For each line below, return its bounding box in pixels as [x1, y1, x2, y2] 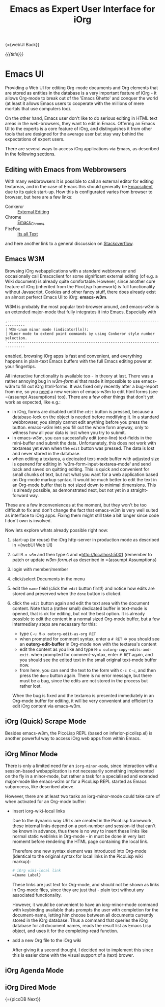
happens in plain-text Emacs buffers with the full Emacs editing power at [5, 358, 152, 364]
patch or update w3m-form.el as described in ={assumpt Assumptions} [12, 557, 157, 563]
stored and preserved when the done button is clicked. [12, 590, 122, 597]
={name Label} [12, 873, 41, 878]
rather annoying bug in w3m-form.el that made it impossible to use [5, 378, 140, 384]
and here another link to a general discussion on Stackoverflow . [5, 240, 134, 246]
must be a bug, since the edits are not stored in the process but [19, 677, 148, 683]
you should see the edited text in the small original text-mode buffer [19, 657, 157, 663]
